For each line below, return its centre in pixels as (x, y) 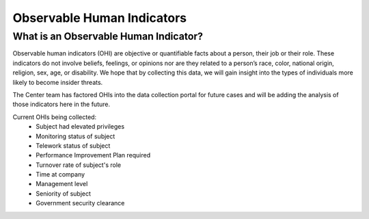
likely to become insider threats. (58, 82)
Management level (62, 184)
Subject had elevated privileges (80, 127)
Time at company (60, 175)
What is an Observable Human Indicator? (108, 36)
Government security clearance (80, 203)
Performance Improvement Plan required (93, 155)
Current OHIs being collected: (55, 117)
